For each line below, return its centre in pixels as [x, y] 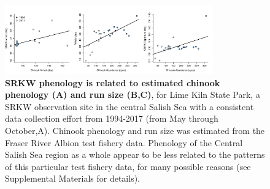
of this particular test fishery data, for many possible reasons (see [128, 166]
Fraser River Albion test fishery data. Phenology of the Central [124, 142]
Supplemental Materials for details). [72, 178]
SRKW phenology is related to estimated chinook [113, 82]
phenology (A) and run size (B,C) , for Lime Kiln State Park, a [133, 94]
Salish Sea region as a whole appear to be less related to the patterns [135, 154]
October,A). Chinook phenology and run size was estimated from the [135, 130]
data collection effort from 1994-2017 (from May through [112, 118]
